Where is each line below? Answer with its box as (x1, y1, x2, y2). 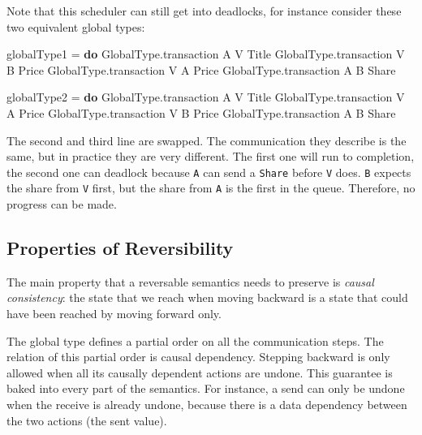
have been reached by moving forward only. (6, 305, 222, 322)
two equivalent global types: (6, 18, 145, 35)
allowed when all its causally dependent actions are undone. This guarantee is (6, 364, 393, 381)
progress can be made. (6, 196, 117, 213)
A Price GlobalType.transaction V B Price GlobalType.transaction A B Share (6, 104, 396, 121)
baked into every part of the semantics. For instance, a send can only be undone (6, 380, 405, 397)
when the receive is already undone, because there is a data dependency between (6, 396, 407, 413)
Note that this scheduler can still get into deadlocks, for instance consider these (6, 2, 402, 19)
